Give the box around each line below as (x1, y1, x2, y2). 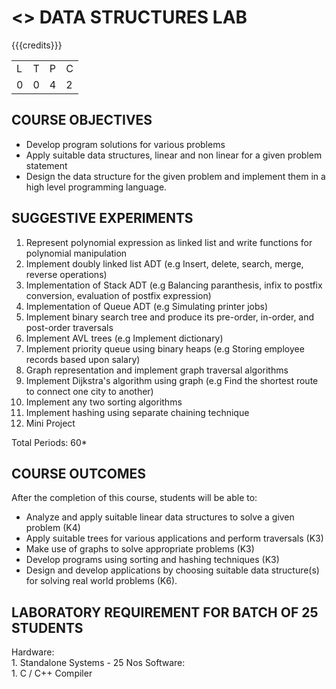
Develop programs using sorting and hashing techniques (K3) (25, 554, 280, 566)
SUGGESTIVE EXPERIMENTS (11, 210, 194, 227)
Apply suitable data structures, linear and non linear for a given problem (25, 149, 323, 161)
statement (25, 159, 68, 171)
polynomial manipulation (25, 247, 128, 259)
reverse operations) (25, 268, 108, 280)
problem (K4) (25, 522, 81, 534)
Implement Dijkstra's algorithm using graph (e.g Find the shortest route (25, 374, 319, 386)
